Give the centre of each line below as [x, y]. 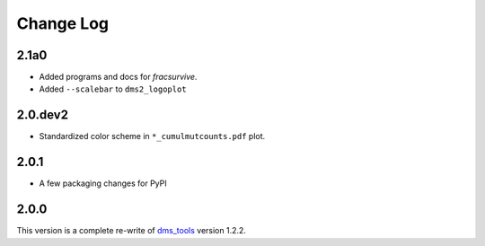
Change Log [63, 23]
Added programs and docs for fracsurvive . [118, 77]
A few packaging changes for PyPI [103, 183]
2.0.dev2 [43, 115]
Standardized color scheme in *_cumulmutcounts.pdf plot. [152, 136]
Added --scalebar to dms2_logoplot [113, 89]
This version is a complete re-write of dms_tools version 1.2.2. [132, 231]
